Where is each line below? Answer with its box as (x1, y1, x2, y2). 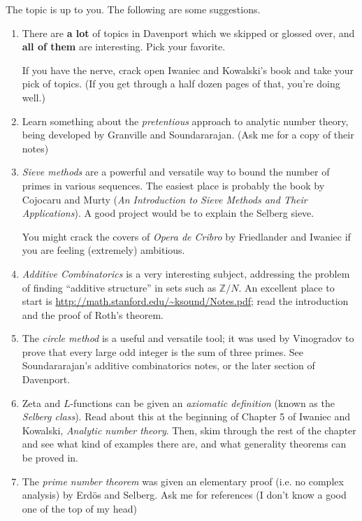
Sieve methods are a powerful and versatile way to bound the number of (22, 164, 330, 179)
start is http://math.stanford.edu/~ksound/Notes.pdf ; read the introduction (22, 294, 349, 308)
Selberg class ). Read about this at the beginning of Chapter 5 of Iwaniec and (22, 409, 351, 424)
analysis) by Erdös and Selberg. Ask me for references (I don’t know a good (22, 487, 347, 502)
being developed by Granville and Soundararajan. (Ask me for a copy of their (22, 127, 354, 142)
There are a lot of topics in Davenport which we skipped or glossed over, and (22, 25, 355, 40)
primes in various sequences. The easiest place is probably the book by (22, 178, 325, 192)
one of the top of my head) (22, 501, 137, 515)
